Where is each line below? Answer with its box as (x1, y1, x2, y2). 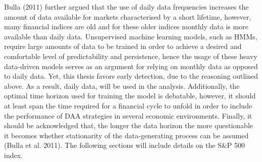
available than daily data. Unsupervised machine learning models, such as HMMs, (4, 31, 257, 41)
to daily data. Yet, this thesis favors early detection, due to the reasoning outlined (4, 71, 258, 81)
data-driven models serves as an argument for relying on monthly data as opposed (4, 61, 258, 71)
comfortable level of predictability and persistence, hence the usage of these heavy (4, 50, 257, 61)
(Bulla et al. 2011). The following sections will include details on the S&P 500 (4, 140, 245, 150)
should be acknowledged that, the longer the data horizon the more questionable (4, 120, 253, 131)
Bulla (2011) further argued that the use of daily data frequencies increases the (4, 2, 249, 12)
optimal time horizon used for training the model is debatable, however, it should (4, 90, 256, 101)
